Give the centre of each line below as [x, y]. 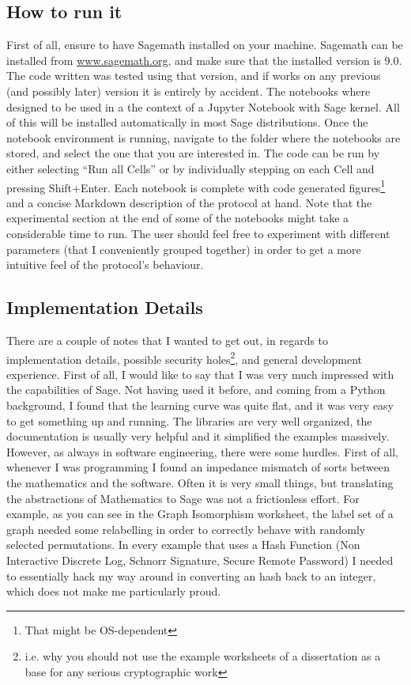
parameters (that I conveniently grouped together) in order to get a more [184, 249]
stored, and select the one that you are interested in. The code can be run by [193, 153]
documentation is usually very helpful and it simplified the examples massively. [198, 436]
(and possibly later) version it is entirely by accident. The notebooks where [189, 91]
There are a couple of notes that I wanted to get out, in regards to [168, 340]
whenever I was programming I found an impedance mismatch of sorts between [198, 467]
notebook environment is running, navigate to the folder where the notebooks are [204, 137]
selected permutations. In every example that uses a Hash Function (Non [183, 545]
